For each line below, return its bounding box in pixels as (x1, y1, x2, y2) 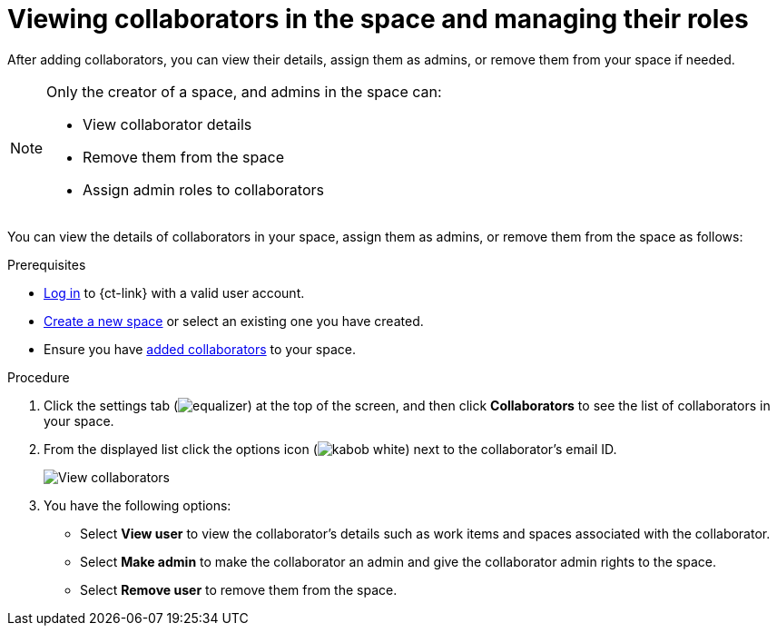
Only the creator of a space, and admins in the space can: (46, 82, 442, 101)
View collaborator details (83, 114, 252, 134)
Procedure (7, 369, 70, 385)
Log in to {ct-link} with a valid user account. (44, 284, 305, 301)
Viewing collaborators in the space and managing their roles (7, 4, 749, 35)
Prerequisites (7, 256, 86, 272)
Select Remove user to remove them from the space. (80, 581, 398, 598)
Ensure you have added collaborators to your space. (44, 341, 356, 357)
